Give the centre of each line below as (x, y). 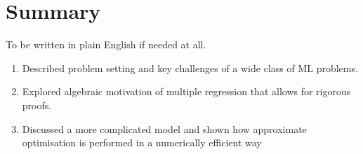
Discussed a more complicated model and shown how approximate (164, 128)
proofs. (37, 105)
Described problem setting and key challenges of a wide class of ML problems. (190, 68)
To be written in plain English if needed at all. (106, 44)
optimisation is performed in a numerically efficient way (142, 142)
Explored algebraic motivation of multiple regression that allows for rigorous (186, 91)
